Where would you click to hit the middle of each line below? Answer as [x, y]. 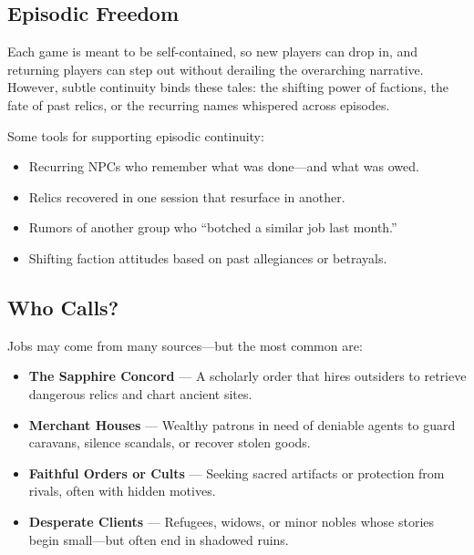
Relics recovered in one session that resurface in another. [187, 196]
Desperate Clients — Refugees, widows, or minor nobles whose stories [232, 521]
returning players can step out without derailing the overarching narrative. [216, 69]
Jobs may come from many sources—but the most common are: [185, 345]
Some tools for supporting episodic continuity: [136, 135]
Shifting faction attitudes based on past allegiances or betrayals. [208, 257]
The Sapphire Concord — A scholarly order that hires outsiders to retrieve [247, 376]
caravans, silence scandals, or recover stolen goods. [170, 442]
